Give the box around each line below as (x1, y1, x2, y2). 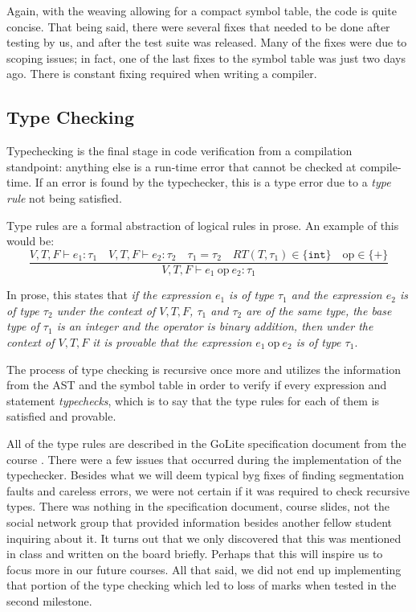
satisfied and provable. (6, 408, 116, 425)
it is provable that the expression (92, 334, 252, 351)
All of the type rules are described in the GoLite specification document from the (6, 435, 406, 451)
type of (6, 318, 39, 335)
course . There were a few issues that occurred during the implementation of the (6, 450, 402, 467)
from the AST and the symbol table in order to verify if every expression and (6, 376, 387, 393)
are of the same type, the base (246, 302, 392, 318)
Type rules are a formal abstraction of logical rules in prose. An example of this (6, 216, 399, 233)
